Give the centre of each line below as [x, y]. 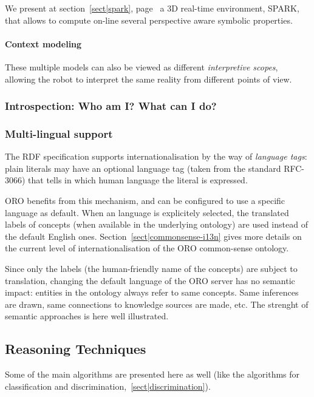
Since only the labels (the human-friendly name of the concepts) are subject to [151, 268]
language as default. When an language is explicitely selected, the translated [147, 212]
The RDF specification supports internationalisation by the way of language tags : [156, 156]
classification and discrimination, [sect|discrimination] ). [108, 386]
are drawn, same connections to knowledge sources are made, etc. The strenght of [157, 304]
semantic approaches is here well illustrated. [87, 316]
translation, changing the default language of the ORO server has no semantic [150, 280]
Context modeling [43, 43]
